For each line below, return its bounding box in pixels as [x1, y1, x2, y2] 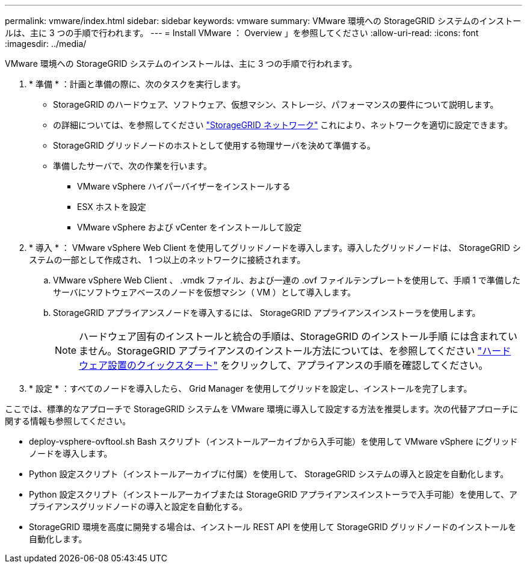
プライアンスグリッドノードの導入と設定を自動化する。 [29, 501, 247, 511]
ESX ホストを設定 [77, 202, 146, 212]
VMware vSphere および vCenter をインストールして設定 [77, 222, 302, 232]
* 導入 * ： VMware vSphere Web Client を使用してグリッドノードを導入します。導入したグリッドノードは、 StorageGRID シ [29, 242, 521, 253]
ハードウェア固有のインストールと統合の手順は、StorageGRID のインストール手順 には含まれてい [79, 330, 518, 342]
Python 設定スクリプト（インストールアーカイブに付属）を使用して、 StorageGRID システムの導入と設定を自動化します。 [29, 469, 509, 479]
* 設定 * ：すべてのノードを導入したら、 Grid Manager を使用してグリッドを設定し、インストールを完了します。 [29, 383, 472, 394]
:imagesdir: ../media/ [5, 39, 87, 49]
